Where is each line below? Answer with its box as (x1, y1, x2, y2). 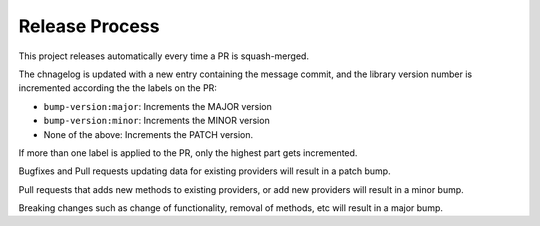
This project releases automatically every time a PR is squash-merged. (18, 50, 310, 62)
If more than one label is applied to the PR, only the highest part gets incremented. (18, 146, 358, 159)
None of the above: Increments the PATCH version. (43, 128, 254, 140)
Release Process (18, 15, 160, 37)
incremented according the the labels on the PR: (18, 82, 217, 94)
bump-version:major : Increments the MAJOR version (43, 100, 272, 112)
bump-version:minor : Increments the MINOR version (43, 115, 270, 127)
